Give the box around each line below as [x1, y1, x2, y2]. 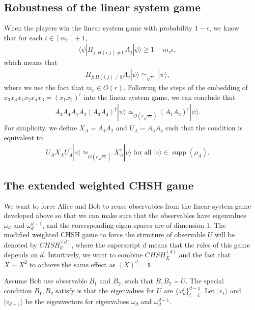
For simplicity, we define [4, 123, 77, 133]
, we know [209, 23, 239, 33]
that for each [4, 32, 43, 42]
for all [134, 149, 152, 156]
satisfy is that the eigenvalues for [56, 285, 155, 296]
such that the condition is [165, 123, 243, 133]
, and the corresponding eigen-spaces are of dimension [42, 219, 204, 230]
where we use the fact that [4, 82, 84, 93]
